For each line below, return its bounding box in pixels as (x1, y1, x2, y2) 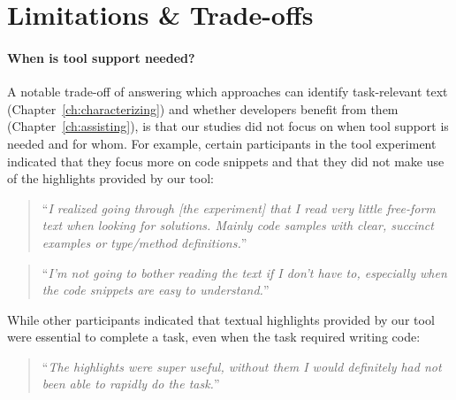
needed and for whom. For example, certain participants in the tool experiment (7, 134, 437, 152)
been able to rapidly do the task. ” (42, 374, 220, 393)
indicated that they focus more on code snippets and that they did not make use (7, 151, 445, 170)
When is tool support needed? (7, 48, 195, 66)
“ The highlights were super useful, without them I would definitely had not (42, 357, 442, 375)
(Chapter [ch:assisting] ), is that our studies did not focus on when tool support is (7, 117, 449, 135)
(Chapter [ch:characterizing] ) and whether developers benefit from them (7, 99, 399, 118)
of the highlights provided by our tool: (7, 169, 214, 188)
